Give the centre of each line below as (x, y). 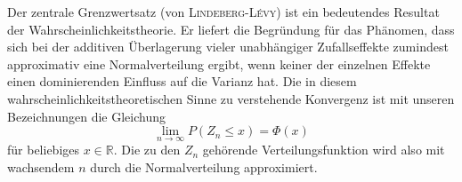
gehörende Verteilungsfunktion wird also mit (324, 150)
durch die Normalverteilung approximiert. (204, 166)
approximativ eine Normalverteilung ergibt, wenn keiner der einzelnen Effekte (219, 63)
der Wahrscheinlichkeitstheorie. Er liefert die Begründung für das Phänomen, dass (231, 29)
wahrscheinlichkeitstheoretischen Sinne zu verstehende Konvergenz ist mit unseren (231, 98)
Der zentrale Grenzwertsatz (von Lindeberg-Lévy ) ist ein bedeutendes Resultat (223, 12)
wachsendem (41, 166)
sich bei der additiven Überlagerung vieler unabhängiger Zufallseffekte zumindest (228, 47)
